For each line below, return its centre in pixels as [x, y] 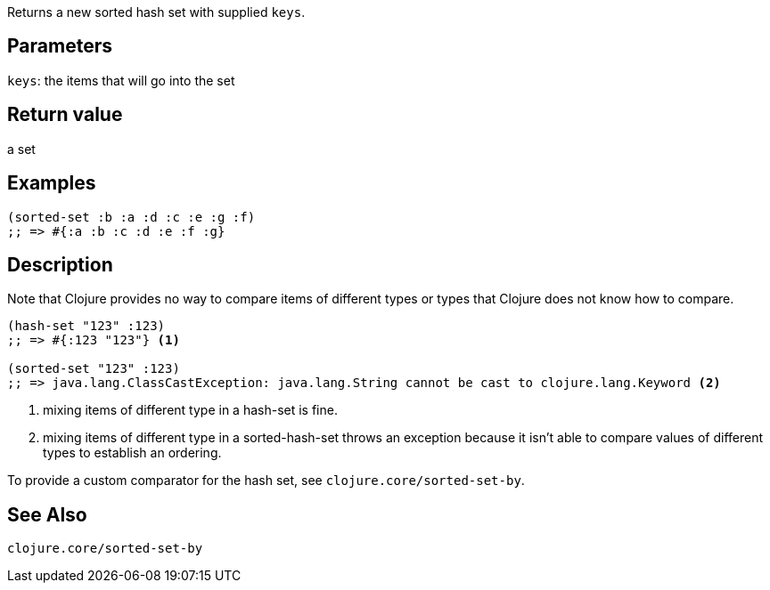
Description [60, 264]
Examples [52, 183]
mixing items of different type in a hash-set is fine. [190, 410]
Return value [65, 115]
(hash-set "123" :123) [86, 326]
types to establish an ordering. [132, 453]
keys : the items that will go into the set [121, 80]
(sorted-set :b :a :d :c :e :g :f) [131, 217]
